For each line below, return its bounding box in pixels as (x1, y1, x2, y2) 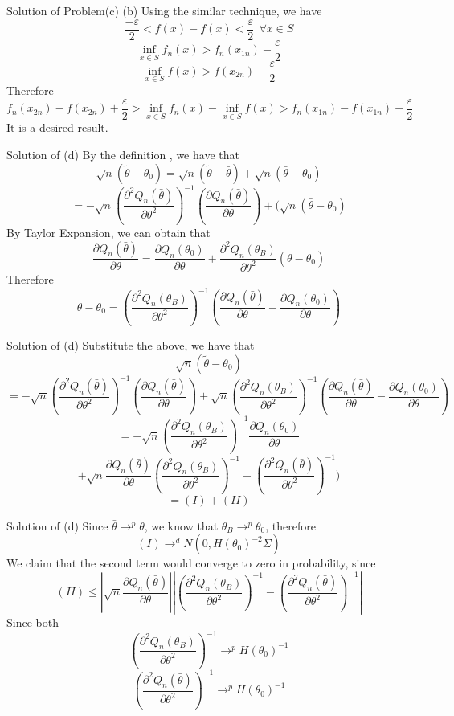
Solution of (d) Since (6, 517, 108, 534)
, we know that (144, 517, 219, 534)
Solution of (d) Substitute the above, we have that (6, 337, 255, 354)
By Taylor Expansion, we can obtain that (6, 223, 211, 240)
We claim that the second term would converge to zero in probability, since (6, 554, 376, 571)
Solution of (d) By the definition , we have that (6, 145, 239, 162)
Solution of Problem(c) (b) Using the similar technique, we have (6, 2, 322, 18)
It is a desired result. (6, 119, 108, 136)
